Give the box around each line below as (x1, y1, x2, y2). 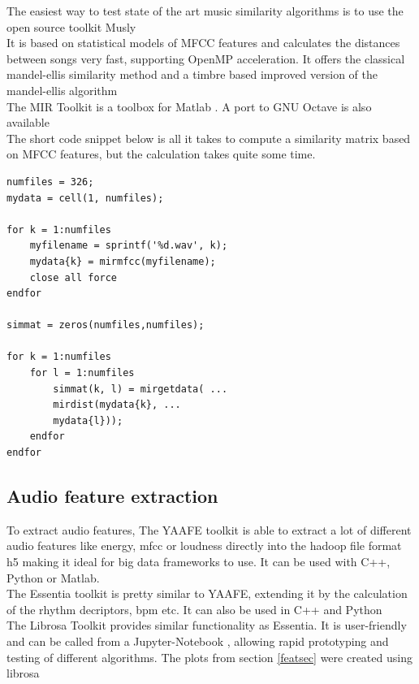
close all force (29, 271, 118, 284)
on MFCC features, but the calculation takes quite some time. (6, 145, 316, 162)
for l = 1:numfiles (29, 367, 135, 379)
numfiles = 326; (6, 175, 94, 188)
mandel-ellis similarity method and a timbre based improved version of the (6, 66, 378, 83)
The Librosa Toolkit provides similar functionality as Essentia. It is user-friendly (6, 617, 407, 634)
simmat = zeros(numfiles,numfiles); (6, 319, 205, 331)
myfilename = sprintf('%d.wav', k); (29, 240, 228, 252)
